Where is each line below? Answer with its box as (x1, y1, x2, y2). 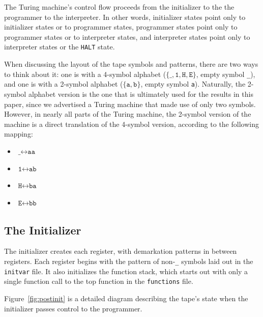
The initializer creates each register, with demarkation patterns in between (4, 246, 237, 256)
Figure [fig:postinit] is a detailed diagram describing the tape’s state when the (4, 293, 248, 304)
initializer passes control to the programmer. (4, 303, 142, 313)
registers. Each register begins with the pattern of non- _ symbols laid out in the (4, 256, 253, 267)
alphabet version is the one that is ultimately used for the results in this (28, 88, 253, 99)
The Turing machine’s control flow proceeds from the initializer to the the (4, 2, 235, 12)
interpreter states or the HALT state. (4, 41, 115, 52)
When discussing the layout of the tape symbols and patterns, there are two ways (4, 59, 258, 69)
